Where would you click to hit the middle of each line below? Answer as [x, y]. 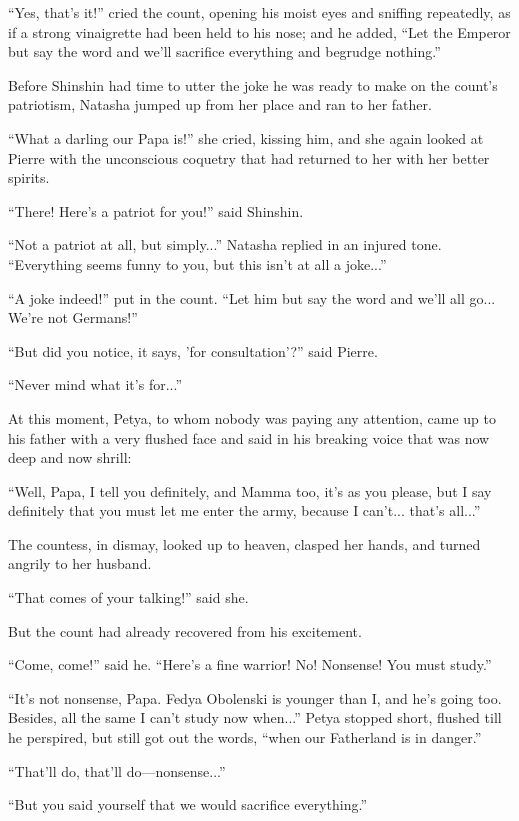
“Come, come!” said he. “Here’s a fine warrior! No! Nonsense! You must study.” [250, 664]
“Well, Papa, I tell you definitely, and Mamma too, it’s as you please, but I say [250, 490]
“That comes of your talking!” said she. [128, 597]
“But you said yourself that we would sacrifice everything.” [188, 804]
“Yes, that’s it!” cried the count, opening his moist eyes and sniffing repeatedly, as [259, 12]
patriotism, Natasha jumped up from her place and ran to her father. [220, 104]
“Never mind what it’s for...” [95, 384]
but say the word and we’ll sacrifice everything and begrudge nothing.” [224, 51]
